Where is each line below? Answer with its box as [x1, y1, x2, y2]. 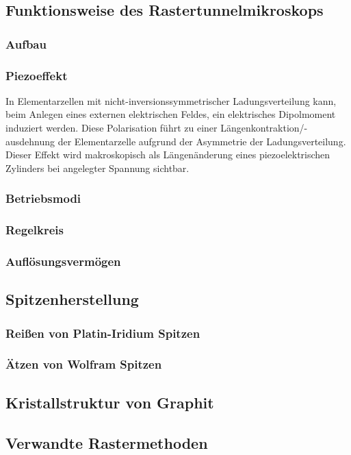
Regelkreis [5, 221, 64, 238]
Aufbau [5, 35, 47, 52]
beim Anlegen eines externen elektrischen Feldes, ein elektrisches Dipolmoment [5, 107, 336, 121]
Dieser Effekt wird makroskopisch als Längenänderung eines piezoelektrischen [5, 147, 330, 162]
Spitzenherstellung [5, 288, 139, 310]
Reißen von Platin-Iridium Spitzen [5, 324, 200, 341]
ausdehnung [5, 134, 55, 148]
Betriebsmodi [5, 190, 81, 207]
